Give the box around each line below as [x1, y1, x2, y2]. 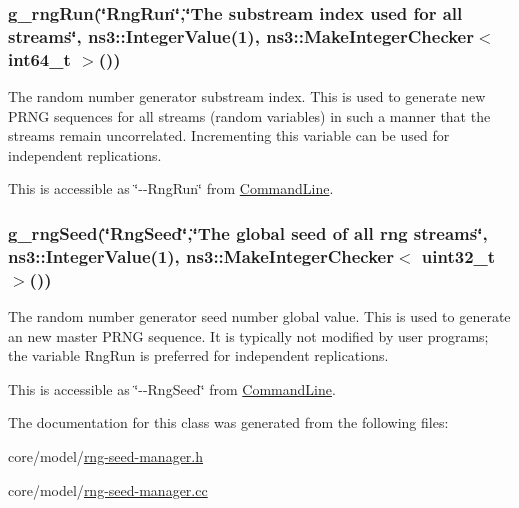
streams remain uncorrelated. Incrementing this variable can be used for [8, 125, 450, 146]
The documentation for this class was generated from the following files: [8, 412, 449, 433]
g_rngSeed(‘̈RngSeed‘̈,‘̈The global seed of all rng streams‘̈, [8, 220, 488, 245]
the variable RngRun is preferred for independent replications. [8, 345, 389, 366]
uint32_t [421, 243, 496, 268]
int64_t [8, 46, 71, 71]
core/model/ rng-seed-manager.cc [8, 479, 208, 500]
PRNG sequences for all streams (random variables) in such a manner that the [8, 105, 491, 126]
